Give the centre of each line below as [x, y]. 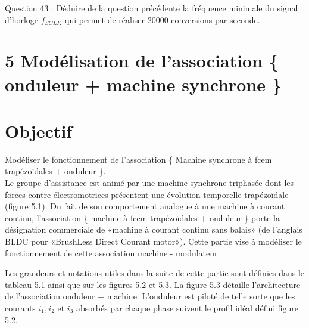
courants [20, 308]
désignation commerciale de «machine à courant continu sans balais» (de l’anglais [154, 229]
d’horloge [22, 19]
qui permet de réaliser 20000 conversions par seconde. [163, 19]
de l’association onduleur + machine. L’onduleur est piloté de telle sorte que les [150, 296]
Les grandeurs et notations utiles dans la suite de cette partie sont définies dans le [155, 273]
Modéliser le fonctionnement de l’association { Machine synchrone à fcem [138, 159]
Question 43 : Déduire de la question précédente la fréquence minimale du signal [152, 8]
